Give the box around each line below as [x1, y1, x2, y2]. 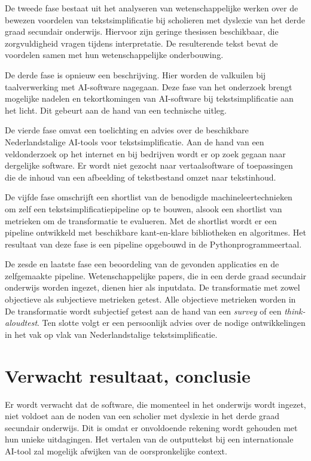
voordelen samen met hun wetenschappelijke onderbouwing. [5, 48, 224, 61]
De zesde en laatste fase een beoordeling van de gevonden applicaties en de [5, 258, 279, 270]
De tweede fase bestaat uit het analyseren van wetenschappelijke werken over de [5, 2, 298, 14]
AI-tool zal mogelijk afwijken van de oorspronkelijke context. [5, 444, 227, 457]
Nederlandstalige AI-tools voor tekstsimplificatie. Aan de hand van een [5, 135, 264, 148]
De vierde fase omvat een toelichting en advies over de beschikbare [5, 124, 249, 136]
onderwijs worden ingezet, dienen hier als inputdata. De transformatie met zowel [5, 281, 300, 294]
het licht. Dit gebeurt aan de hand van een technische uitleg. [5, 103, 227, 116]
